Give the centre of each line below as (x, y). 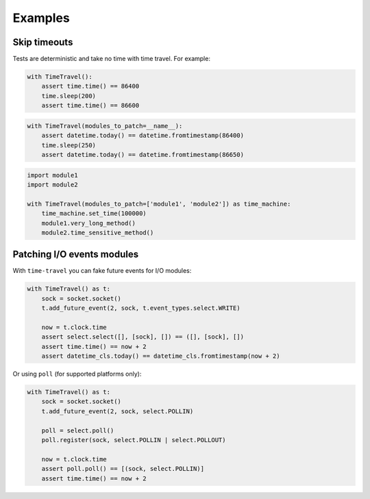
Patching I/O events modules (76, 255)
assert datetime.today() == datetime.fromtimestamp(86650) (143, 155)
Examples (41, 18)
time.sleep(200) (69, 96)
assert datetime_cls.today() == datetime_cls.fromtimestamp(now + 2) (161, 356)
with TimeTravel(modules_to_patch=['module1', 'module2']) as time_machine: (159, 204)
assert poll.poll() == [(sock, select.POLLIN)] (123, 469)
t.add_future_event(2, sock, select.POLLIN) (118, 411)
